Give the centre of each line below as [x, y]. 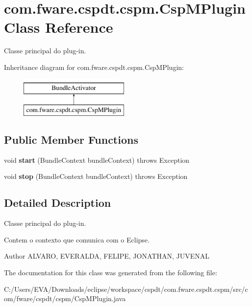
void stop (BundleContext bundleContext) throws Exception [96, 176]
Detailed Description [58, 203]
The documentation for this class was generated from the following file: [111, 273]
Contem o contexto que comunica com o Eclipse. [77, 239]
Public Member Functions [71, 140]
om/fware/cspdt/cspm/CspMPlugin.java [65, 298]
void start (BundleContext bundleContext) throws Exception [97, 160]
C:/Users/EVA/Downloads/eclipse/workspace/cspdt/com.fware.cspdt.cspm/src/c [126, 289]
